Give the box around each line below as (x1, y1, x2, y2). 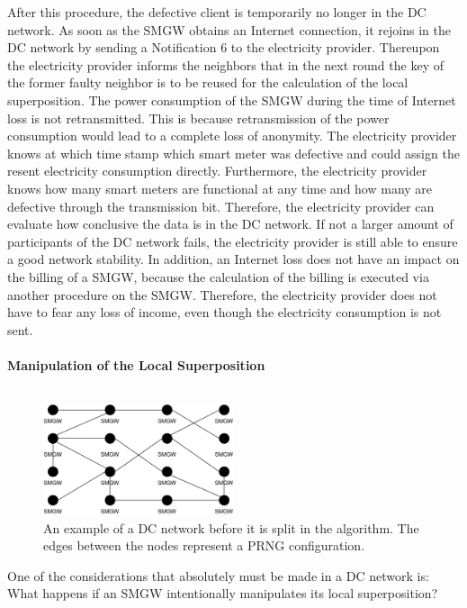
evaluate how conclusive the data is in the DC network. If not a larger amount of (7, 214, 454, 233)
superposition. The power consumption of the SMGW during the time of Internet (7, 90, 456, 109)
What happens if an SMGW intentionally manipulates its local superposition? (7, 584, 438, 603)
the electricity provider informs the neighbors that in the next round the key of (7, 55, 444, 74)
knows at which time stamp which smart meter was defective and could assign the (7, 143, 460, 162)
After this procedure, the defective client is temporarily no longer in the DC (7, 3, 427, 21)
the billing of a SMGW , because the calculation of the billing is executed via (7, 267, 429, 286)
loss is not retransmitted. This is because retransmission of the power (7, 108, 390, 127)
